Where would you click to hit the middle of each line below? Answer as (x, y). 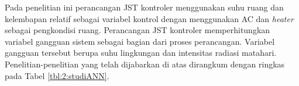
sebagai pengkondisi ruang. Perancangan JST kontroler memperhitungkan (138, 30)
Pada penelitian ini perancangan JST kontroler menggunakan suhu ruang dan (144, 7)
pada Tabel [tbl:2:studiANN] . (57, 75)
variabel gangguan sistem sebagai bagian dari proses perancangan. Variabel (140, 41)
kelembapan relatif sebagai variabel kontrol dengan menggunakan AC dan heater (149, 18)
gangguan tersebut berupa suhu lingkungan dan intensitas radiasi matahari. (141, 53)
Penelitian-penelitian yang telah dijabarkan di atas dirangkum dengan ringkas (145, 64)
